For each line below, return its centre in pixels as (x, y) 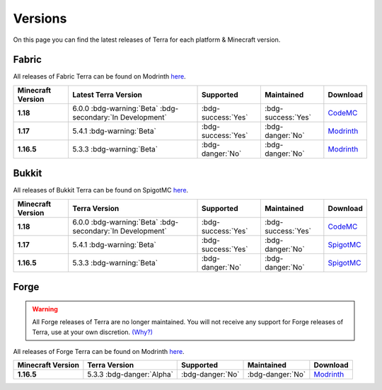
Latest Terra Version (108, 94)
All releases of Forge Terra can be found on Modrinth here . (99, 351)
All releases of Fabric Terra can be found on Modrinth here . (100, 76)
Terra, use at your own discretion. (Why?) (93, 332)
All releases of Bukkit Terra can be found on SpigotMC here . (101, 190)
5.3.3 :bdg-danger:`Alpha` (130, 374)
